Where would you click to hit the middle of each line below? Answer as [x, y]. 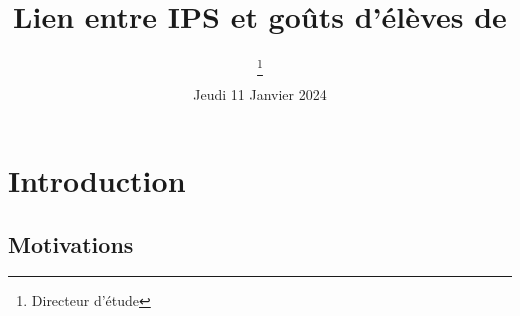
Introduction [97, 180]
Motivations [71, 243]
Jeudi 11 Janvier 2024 [260, 94]
